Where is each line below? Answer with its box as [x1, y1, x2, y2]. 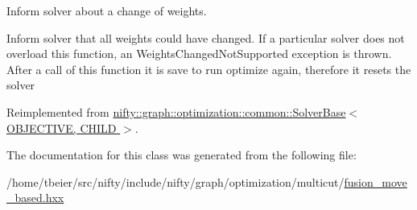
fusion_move [344, 173, 407, 190]
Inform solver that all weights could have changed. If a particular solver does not [6, 29, 405, 46]
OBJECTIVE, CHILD [6, 119, 117, 136]
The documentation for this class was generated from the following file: [6, 146, 357, 163]
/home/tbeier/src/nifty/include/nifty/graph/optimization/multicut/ [6, 173, 345, 190]
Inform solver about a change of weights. [6, 2, 207, 19]
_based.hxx [6, 189, 64, 206]
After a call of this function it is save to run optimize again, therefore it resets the [6, 60, 411, 77]
